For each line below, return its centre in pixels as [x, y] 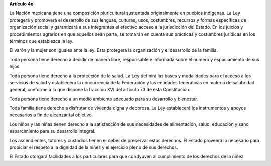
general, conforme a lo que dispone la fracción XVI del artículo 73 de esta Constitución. [100, 90]
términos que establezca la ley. [41, 41]
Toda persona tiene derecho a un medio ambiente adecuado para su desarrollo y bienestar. [104, 99]
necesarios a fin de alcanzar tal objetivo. [51, 115]
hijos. [15, 66]
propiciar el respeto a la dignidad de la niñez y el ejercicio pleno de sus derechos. [94, 147]
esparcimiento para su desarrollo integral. [52, 131]
